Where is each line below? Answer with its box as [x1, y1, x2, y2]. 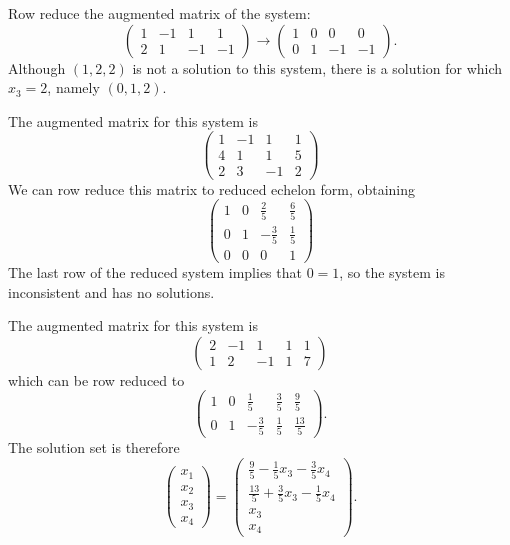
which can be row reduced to [8, 369, 185, 390]
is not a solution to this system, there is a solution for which [132, 57, 503, 78]
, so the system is [339, 261, 445, 282]
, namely [47, 77, 100, 98]
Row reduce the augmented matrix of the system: [8, 3, 311, 23]
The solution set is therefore [8, 437, 180, 458]
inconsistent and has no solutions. [8, 281, 215, 302]
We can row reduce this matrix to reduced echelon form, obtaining [8, 178, 416, 199]
